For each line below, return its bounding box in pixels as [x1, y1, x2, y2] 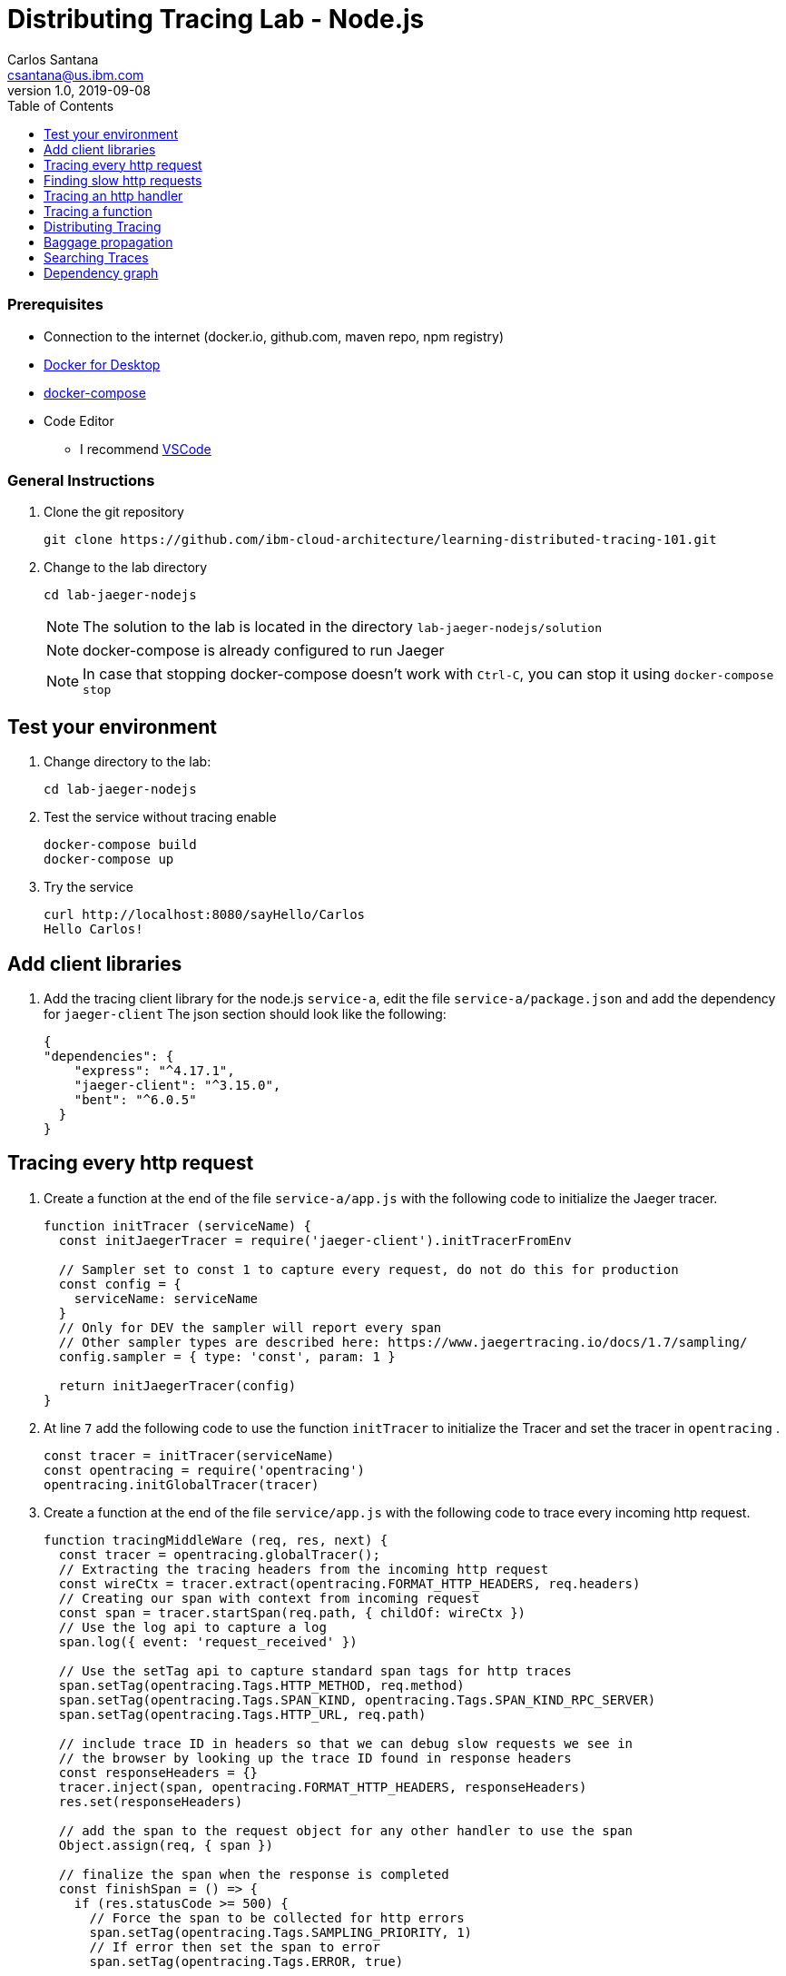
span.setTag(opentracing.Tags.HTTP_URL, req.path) [58, 1706, 427, 1722]
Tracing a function [44, 203, 152, 219]
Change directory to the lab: [44, 754, 211, 770]
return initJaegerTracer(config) [58, 1378, 297, 1393]
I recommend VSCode [80, 440, 211, 457]
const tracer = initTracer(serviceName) [44, 1447, 335, 1463]
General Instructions [7, 470, 155, 489]
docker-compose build [44, 837, 197, 853]
